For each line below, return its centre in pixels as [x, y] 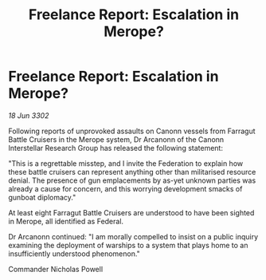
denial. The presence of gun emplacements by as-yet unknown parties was [132, 180]
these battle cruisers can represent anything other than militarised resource [132, 172]
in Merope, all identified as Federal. [66, 221]
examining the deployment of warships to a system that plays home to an [128, 245]
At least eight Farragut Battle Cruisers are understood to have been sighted [131, 212]
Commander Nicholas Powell [56, 269]
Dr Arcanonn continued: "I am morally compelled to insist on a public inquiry [133, 236]
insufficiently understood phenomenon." [74, 254]
